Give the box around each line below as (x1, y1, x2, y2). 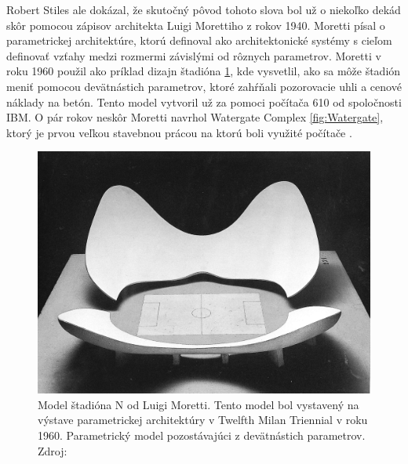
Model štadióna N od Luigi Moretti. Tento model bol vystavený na (38, 396, 359, 412)
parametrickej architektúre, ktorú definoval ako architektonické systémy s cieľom (6, 32, 392, 49)
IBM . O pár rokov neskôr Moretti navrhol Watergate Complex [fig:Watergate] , (6, 109, 384, 125)
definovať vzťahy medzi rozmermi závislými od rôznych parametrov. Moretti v (6, 47, 381, 63)
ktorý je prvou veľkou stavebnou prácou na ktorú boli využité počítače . (6, 124, 352, 140)
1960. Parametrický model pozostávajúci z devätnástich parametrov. (38, 427, 366, 444)
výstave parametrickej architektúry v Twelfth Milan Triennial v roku (38, 411, 368, 428)
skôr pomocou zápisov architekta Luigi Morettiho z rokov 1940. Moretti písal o (6, 16, 385, 33)
